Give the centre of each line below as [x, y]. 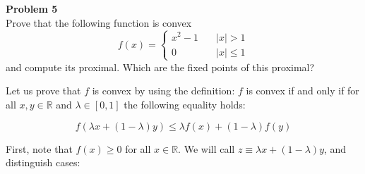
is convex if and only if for [303, 91]
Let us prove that [43, 91]
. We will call [207, 148]
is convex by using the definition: [163, 91]
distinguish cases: [43, 162]
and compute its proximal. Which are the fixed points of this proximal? [160, 67]
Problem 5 [32, 8]
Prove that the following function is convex [99, 22]
